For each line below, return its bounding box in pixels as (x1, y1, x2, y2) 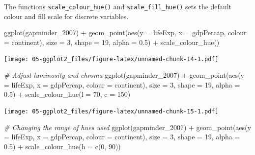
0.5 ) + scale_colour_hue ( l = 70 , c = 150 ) (4, 89, 131, 99)
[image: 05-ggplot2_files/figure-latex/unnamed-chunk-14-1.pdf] (4, 56, 219, 63)
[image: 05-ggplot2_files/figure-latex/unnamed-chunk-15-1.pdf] (4, 108, 219, 115)
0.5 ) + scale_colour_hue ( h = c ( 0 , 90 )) (4, 141, 121, 151)
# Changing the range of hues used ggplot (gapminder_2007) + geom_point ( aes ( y (4, 122, 251, 132)
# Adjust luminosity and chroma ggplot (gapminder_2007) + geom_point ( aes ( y (4, 70, 244, 80)
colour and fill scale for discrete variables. (4, 11, 129, 21)
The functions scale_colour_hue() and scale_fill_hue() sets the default (4, 1, 231, 11)
